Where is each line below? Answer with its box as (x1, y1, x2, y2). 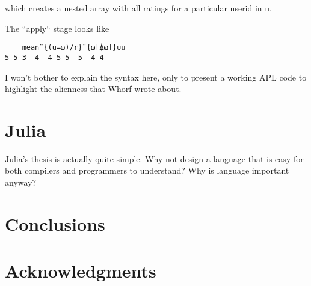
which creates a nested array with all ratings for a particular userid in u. (5, 2, 272, 14)
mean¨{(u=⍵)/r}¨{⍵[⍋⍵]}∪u (22, 43, 126, 52)
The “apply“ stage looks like (5, 22, 109, 34)
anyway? (5, 176, 37, 188)
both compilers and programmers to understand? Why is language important (5, 164, 289, 177)
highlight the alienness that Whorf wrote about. (5, 82, 182, 95)
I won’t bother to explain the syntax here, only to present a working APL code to (5, 70, 307, 83)
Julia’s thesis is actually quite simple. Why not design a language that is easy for (5, 152, 304, 165)
